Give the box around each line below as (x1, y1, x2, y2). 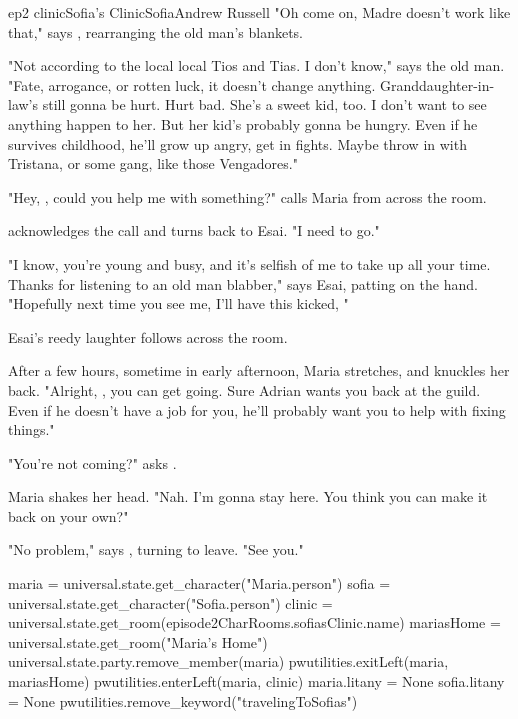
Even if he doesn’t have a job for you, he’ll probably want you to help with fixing (8, 399, 506, 420)
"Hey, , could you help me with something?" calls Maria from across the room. (8, 186, 487, 207)
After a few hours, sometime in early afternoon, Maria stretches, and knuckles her (8, 360, 510, 381)
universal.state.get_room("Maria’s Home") (8, 631, 268, 652)
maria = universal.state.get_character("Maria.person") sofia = (8, 573, 391, 594)
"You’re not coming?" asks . (8, 452, 177, 473)
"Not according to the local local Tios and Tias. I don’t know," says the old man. (8, 55, 505, 76)
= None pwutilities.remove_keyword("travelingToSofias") (8, 690, 358, 711)
